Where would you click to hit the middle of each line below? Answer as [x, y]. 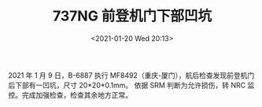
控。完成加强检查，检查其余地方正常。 [70, 94]
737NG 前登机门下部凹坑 [132, 16]
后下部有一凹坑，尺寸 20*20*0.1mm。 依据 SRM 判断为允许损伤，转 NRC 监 [131, 85]
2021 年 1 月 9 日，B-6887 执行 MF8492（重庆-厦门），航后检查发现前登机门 [131, 75]
